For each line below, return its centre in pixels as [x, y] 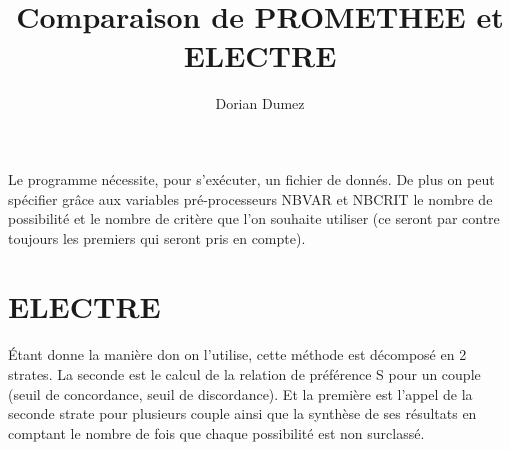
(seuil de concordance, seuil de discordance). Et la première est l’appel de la [240, 393]
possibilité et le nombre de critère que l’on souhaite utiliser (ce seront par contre [254, 218]
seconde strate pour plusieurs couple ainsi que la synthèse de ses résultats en [242, 413]
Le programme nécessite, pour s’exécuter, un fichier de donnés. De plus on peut [251, 178]
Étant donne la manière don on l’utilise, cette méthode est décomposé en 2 [237, 354]
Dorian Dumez [260, 103]
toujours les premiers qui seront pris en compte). [157, 237]
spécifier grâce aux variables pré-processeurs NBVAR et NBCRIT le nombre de [250, 198]
